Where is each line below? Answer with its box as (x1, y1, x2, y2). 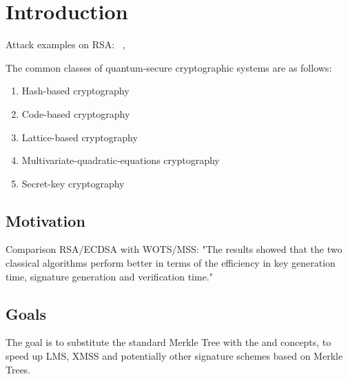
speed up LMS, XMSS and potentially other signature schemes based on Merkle (6, 349, 343, 363)
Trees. (6, 362, 31, 376)
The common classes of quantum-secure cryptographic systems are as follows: (6, 60, 332, 74)
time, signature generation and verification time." (6, 269, 213, 283)
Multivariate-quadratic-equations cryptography (21, 153, 220, 167)
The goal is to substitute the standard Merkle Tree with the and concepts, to (6, 335, 331, 349)
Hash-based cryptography (21, 83, 130, 98)
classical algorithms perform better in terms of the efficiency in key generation (6, 256, 336, 270)
